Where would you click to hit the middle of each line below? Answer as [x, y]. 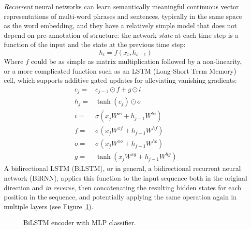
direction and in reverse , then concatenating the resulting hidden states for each [123, 187]
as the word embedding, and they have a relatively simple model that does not [120, 25]
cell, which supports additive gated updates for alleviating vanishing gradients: [120, 80]
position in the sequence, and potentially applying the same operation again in [120, 197]
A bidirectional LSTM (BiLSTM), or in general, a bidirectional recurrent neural [122, 168]
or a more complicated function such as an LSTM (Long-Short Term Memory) [120, 70]
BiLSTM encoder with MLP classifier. [80, 222]
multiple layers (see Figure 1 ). [49, 206]
